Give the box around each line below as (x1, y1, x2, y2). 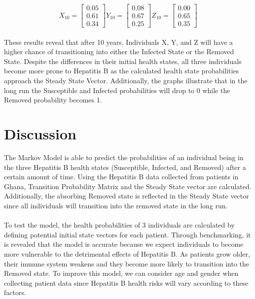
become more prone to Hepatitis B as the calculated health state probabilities (4, 66, 239, 76)
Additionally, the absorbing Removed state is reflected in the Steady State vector (4, 191, 249, 201)
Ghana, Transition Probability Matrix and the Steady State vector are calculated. (4, 181, 252, 191)
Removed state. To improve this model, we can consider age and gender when (4, 268, 239, 278)
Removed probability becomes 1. (4, 95, 102, 105)
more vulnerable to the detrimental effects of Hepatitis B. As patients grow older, (4, 248, 250, 259)
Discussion (4, 124, 76, 144)
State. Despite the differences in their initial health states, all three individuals (4, 56, 242, 66)
